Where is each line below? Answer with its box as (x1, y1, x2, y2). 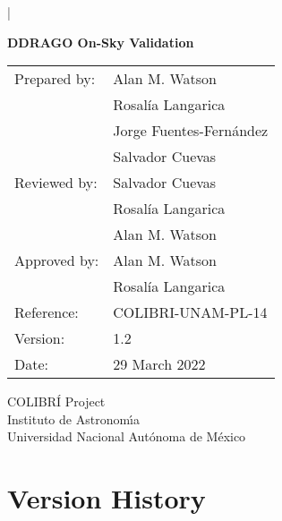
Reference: (14, 302, 79, 323)
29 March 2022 (113, 354, 206, 375)
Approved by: (14, 250, 99, 271)
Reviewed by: (14, 172, 98, 193)
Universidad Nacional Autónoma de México (7, 427, 246, 446)
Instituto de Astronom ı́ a (7, 409, 140, 428)
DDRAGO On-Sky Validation (7, 32, 194, 51)
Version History (7, 480, 206, 517)
